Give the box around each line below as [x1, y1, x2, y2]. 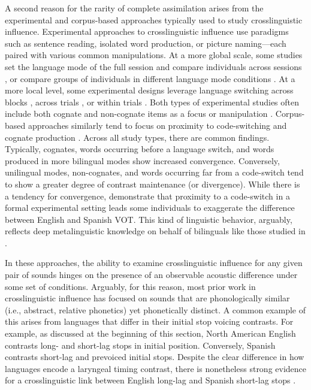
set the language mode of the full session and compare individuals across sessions [5, 60, 302, 72]
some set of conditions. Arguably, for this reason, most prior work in [5, 280, 256, 292]
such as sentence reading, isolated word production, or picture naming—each [5, 37, 286, 49]
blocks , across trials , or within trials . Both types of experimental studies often [5, 95, 300, 108]
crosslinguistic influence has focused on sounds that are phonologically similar [5, 292, 290, 304]
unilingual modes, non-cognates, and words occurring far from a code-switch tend [5, 166, 304, 179]
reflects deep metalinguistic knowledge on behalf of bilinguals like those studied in [5, 225, 306, 237]
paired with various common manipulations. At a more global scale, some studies [5, 49, 303, 61]
